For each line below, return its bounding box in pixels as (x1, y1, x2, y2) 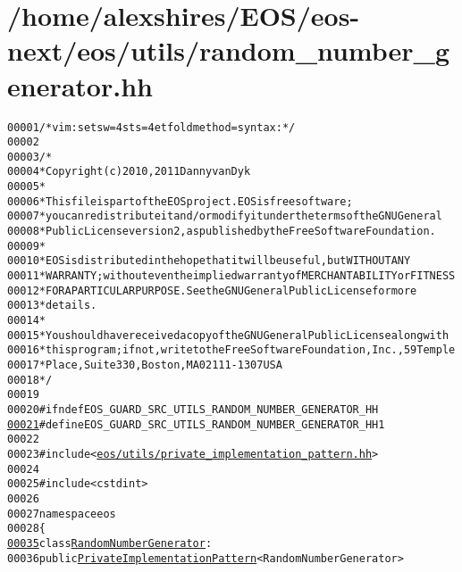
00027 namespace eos (7, 507, 116, 520)
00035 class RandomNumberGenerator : (7, 536, 213, 550)
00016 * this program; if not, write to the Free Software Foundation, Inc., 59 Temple (7, 344, 456, 357)
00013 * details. (7, 299, 97, 312)
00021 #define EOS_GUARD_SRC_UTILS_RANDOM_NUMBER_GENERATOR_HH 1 (7, 418, 385, 431)
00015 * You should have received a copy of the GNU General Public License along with (7, 328, 449, 342)
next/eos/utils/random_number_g (7, 32, 450, 69)
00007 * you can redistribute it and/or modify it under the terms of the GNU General (7, 210, 442, 223)
